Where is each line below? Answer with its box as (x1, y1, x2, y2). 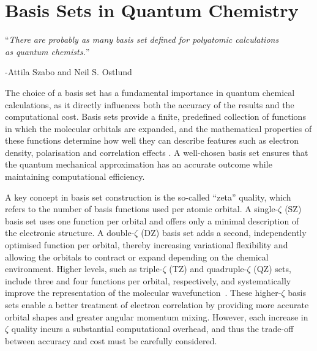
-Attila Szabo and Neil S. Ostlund (5, 65, 132, 78)
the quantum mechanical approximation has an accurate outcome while (5, 158, 272, 171)
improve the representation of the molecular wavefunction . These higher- (5, 286, 282, 299)
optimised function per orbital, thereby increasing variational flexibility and (5, 238, 288, 251)
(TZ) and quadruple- (169, 262, 247, 275)
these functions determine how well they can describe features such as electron (5, 134, 299, 147)
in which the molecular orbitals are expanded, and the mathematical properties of (5, 122, 312, 135)
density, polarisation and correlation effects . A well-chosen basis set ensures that (5, 146, 308, 158)
